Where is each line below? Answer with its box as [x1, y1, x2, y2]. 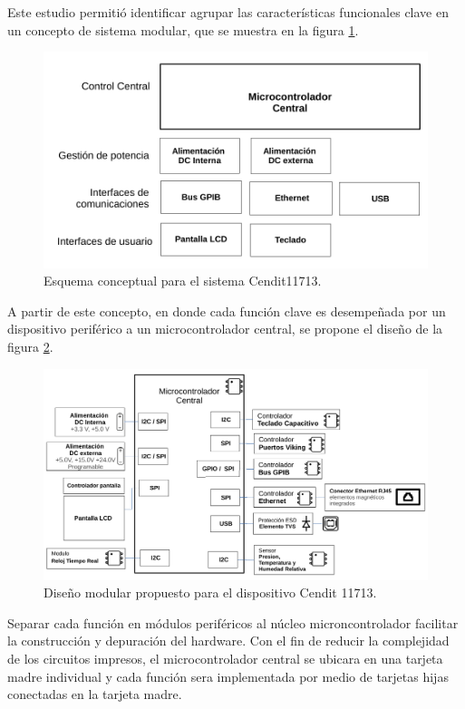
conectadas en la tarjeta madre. [7, 685, 182, 704]
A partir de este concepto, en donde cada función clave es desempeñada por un [7, 301, 446, 320]
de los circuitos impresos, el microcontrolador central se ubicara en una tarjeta [7, 649, 443, 668]
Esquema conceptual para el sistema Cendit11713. [44, 271, 322, 290]
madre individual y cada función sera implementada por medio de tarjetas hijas [7, 666, 449, 685]
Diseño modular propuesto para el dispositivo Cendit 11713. [44, 583, 377, 602]
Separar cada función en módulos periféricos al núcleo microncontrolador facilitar [7, 613, 459, 632]
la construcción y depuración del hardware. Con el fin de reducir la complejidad [7, 631, 450, 650]
